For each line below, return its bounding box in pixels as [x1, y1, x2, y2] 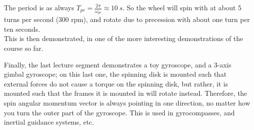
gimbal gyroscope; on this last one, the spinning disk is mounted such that [4, 69, 227, 79]
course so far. [4, 43, 43, 53]
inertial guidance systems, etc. [4, 117, 94, 127]
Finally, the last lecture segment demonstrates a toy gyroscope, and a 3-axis [4, 59, 232, 69]
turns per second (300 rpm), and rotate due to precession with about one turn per [4, 14, 250, 24]
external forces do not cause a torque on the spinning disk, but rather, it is [4, 78, 228, 88]
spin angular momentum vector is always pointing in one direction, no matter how [4, 97, 250, 108]
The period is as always [4, 2, 74, 12]
